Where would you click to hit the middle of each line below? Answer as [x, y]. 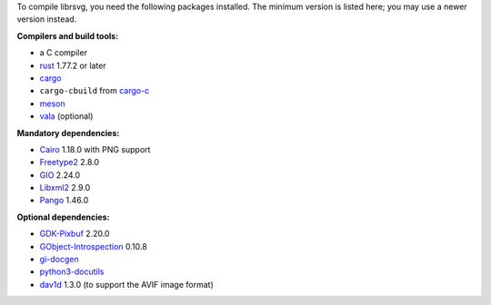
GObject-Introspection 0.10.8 [93, 246]
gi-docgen [59, 260]
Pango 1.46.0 [64, 201]
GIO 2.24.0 [60, 175]
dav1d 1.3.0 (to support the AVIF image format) [126, 284]
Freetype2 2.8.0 [70, 162]
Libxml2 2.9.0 [65, 188]
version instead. [47, 19]
